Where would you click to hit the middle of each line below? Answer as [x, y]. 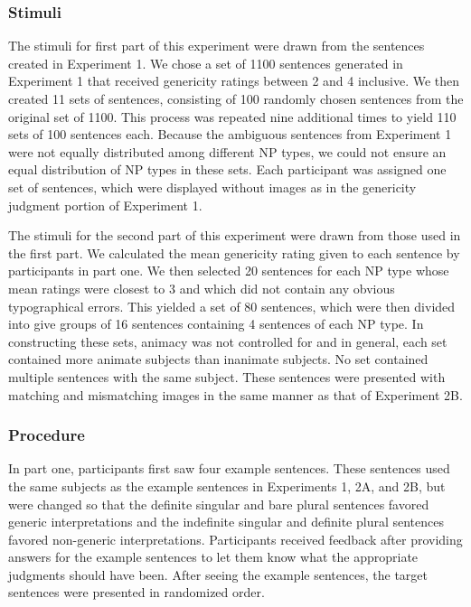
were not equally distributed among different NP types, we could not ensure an [227, 151]
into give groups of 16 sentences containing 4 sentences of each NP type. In [216, 324]
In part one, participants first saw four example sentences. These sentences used [229, 468]
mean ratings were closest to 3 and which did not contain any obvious [202, 288]
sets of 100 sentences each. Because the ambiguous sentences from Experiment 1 [230, 134]
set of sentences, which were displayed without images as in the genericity [212, 187]
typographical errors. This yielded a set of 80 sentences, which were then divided [232, 306]
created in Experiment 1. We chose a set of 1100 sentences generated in [206, 63]
